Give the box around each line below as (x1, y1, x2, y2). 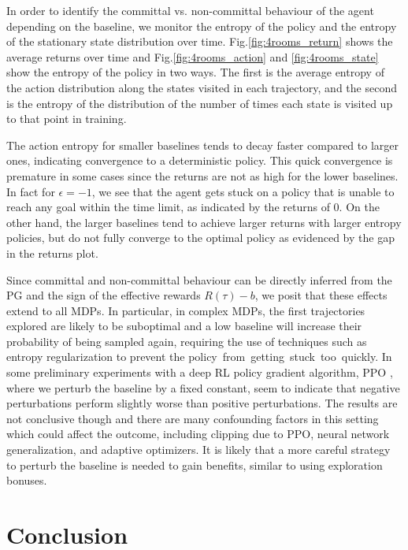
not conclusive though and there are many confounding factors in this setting (6, 410, 379, 426)
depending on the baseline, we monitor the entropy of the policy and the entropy (6, 17, 397, 34)
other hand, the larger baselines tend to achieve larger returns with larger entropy (6, 214, 402, 230)
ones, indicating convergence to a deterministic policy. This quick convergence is (6, 152, 393, 169)
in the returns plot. (6, 244, 98, 261)
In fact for (6, 183, 55, 199)
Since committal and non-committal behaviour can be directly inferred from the (6, 271, 392, 288)
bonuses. (6, 472, 47, 489)
